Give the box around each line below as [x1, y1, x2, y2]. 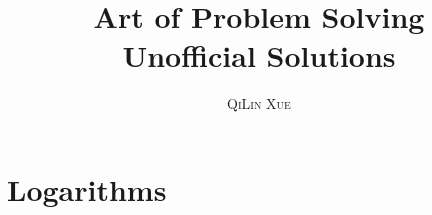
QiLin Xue [227, 93, 291, 114]
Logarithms [7, 168, 167, 209]
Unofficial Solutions [122, 35, 396, 76]
